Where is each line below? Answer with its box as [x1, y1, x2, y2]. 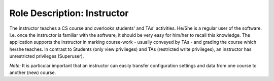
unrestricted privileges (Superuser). [9, 53, 84, 59]
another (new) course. [9, 69, 56, 75]
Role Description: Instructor [9, 8, 129, 19]
